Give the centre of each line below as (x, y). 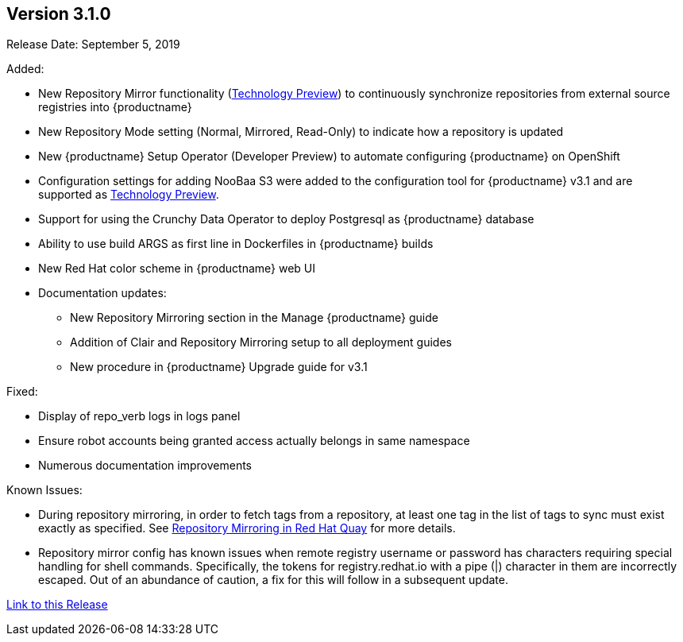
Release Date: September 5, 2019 (93, 44)
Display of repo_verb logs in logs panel (139, 416)
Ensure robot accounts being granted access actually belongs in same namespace (254, 441)
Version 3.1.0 (59, 14)
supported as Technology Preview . (129, 195)
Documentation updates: (102, 293)
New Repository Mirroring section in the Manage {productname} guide (254, 318)
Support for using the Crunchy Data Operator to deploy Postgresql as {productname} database (286, 219)
